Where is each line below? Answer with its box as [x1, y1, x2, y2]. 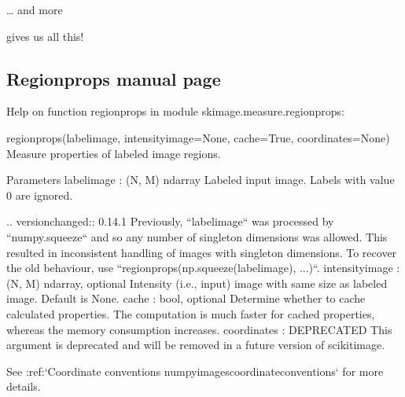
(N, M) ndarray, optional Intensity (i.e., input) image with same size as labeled [6, 274, 388, 291]
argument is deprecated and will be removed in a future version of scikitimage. [6, 336, 385, 353]
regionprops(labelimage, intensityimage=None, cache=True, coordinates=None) [6, 129, 390, 145]
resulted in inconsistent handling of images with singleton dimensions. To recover [6, 244, 397, 260]
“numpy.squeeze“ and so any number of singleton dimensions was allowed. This [6, 228, 388, 244]
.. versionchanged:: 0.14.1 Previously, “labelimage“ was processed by [6, 213, 334, 230]
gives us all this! [6, 28, 84, 44]
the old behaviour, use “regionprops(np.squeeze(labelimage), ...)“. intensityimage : [6, 259, 400, 276]
